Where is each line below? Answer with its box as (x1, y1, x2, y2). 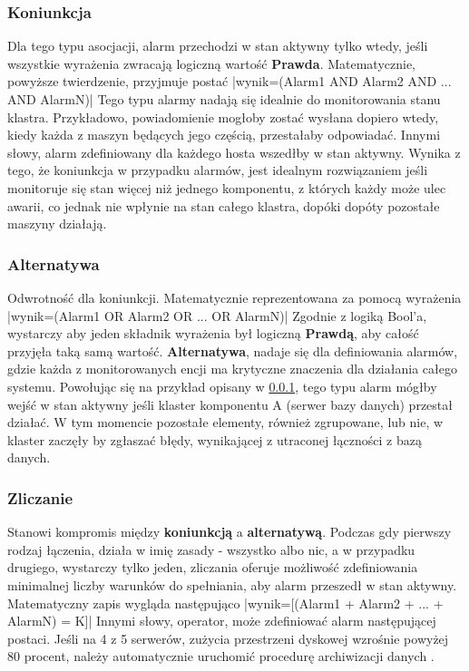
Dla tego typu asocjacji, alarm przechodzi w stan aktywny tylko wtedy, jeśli (7, 36, 428, 55)
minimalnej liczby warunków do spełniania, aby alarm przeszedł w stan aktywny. (7, 575, 457, 594)
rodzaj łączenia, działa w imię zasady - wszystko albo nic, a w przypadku (7, 540, 415, 559)
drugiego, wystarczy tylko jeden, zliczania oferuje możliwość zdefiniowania (7, 558, 418, 577)
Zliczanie (7, 486, 73, 509)
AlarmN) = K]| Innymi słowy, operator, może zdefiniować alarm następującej (7, 611, 436, 630)
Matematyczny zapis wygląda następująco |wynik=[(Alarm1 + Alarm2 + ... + (7, 593, 444, 612)
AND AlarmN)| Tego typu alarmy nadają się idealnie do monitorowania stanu (7, 90, 441, 108)
